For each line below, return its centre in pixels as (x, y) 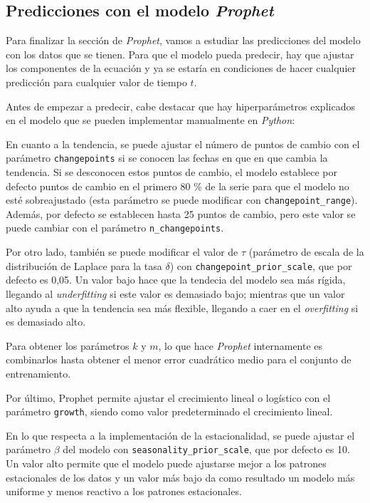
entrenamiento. (38, 373)
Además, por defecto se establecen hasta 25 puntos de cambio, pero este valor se (181, 213)
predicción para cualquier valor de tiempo (96, 82)
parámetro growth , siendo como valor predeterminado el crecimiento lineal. (169, 411)
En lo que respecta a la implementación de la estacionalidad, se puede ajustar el (180, 435)
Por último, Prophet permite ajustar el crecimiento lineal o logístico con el (168, 397)
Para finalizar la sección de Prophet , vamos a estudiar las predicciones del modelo (183, 40)
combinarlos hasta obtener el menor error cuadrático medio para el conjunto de (179, 359)
